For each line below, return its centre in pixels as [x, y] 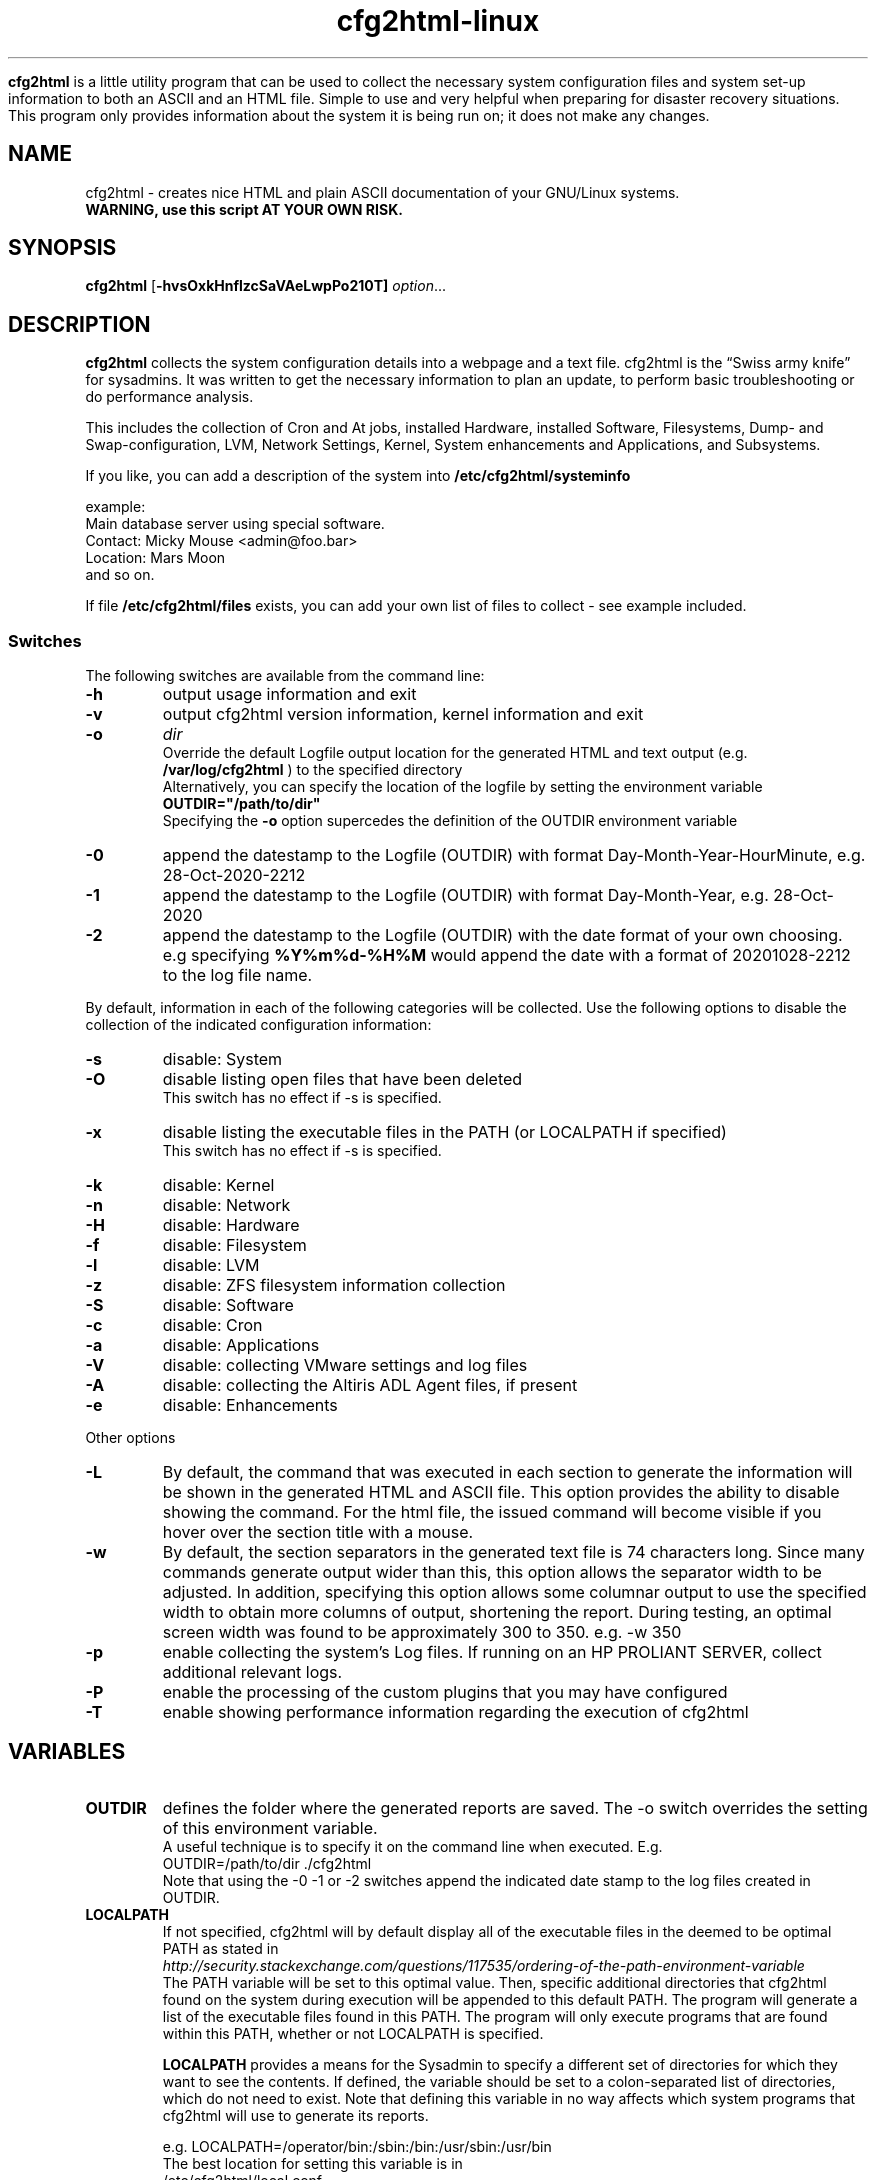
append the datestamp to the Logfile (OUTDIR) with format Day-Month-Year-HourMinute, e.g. [514, 855]
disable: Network [226, 1205]
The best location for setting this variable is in [312, 2163]
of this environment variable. [270, 1827]
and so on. [120, 575]
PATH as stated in [220, 1948]
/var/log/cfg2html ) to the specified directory [312, 770]
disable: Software [228, 1305]
